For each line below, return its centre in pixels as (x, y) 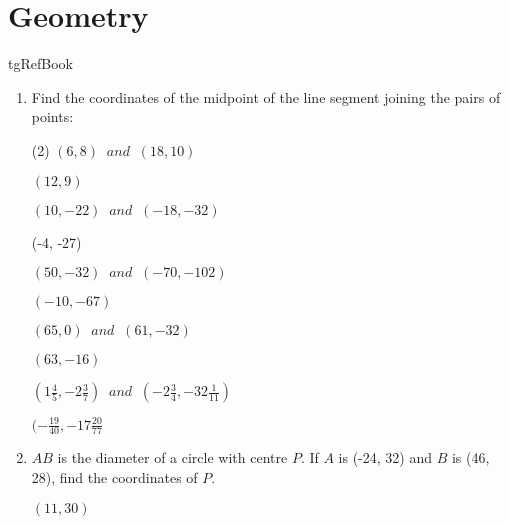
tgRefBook (40, 63)
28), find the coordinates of (114, 477)
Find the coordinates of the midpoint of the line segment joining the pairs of (266, 96)
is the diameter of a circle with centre (172, 457)
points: (52, 116)
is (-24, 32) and (385, 457)
